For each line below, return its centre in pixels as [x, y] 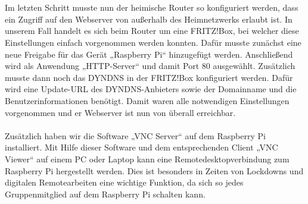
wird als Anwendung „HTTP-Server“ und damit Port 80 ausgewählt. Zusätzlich [150, 66]
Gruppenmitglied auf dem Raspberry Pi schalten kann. [105, 194]
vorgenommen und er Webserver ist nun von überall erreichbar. [120, 112]
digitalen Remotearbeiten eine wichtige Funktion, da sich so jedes [124, 182]
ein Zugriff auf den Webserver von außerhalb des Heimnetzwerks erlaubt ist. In [149, 19]
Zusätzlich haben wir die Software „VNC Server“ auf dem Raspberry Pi [135, 135]
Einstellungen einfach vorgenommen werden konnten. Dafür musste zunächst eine [153, 42]
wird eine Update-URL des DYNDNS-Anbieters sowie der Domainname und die [151, 89]
